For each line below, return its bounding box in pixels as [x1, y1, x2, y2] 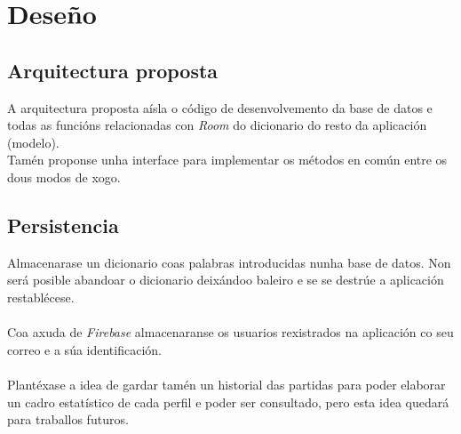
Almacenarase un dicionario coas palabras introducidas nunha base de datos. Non [7, 253, 451, 271]
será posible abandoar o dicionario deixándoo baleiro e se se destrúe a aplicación [7, 270, 444, 289]
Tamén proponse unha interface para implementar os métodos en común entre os [7, 150, 448, 169]
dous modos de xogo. [7, 167, 121, 186]
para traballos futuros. [7, 410, 129, 429]
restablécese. [7, 287, 75, 306]
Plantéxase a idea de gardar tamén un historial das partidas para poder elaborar [7, 374, 446, 393]
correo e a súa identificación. [7, 340, 162, 358]
